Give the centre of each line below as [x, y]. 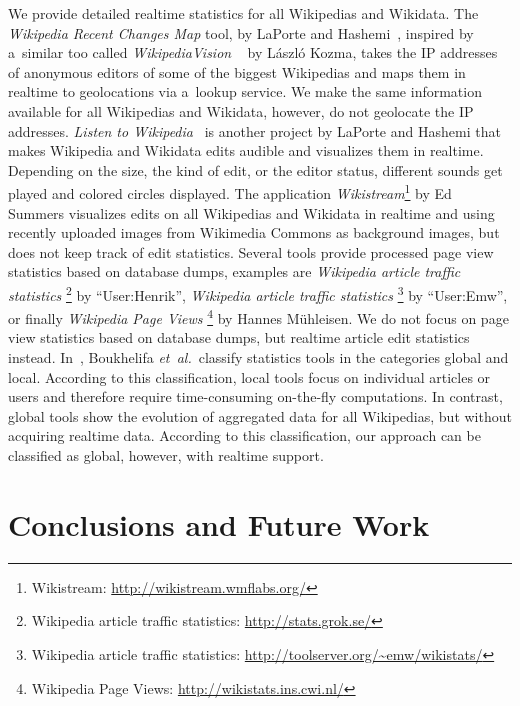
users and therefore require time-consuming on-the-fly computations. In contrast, [255, 396]
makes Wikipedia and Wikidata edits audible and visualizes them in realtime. [246, 150]
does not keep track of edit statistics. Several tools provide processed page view [251, 251]
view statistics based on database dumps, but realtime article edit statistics [239, 337]
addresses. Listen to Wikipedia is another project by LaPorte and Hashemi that [254, 130]
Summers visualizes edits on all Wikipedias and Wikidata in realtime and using [251, 212]
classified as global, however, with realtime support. [166, 455]
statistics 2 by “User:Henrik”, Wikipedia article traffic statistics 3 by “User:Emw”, [258, 293]
